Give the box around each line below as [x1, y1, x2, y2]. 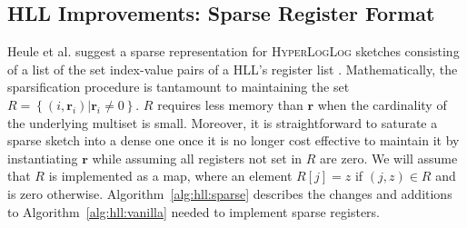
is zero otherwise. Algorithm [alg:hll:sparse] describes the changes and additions [7, 183, 452, 203]
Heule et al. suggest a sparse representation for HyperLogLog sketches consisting [7, 42, 460, 61]
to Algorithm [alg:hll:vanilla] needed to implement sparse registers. [7, 202, 380, 221]
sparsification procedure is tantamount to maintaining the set [7, 77, 350, 96]
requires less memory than [157, 94, 303, 114]
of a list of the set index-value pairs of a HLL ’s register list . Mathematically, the [7, 59, 458, 78]
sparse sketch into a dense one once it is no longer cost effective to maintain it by [7, 131, 460, 150]
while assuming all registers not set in [92, 148, 303, 167]
